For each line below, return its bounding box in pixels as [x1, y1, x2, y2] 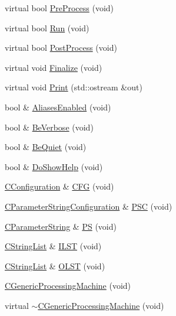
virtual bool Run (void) [5, 21, 89, 34]
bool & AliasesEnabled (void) [5, 100, 111, 113]
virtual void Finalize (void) [5, 61, 102, 73]
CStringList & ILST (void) [5, 240, 102, 252]
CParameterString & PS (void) [5, 220, 117, 232]
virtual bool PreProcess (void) [5, 2, 114, 14]
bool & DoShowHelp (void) [5, 160, 103, 172]
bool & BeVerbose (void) [5, 120, 94, 133]
